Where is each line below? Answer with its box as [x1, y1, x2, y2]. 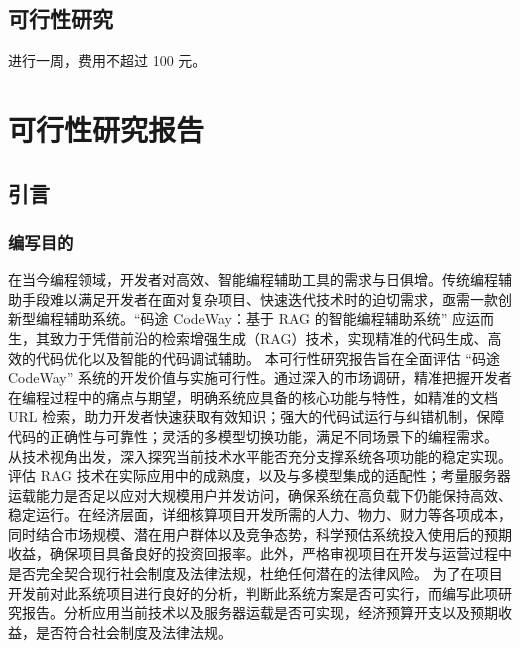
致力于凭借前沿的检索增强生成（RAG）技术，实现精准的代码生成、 [49, 327, 488, 348]
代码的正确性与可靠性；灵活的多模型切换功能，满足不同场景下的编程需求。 [8, 425, 498, 446]
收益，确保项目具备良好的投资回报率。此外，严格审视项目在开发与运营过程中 [8, 543, 512, 564]
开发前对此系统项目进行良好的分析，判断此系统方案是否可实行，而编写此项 [8, 582, 498, 603]
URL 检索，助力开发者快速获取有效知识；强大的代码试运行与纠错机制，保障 [8, 406, 505, 427]
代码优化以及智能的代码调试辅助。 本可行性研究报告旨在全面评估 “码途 [35, 347, 500, 368]
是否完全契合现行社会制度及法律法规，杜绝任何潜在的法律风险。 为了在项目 [8, 563, 503, 584]
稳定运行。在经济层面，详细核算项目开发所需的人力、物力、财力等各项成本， [8, 504, 512, 525]
